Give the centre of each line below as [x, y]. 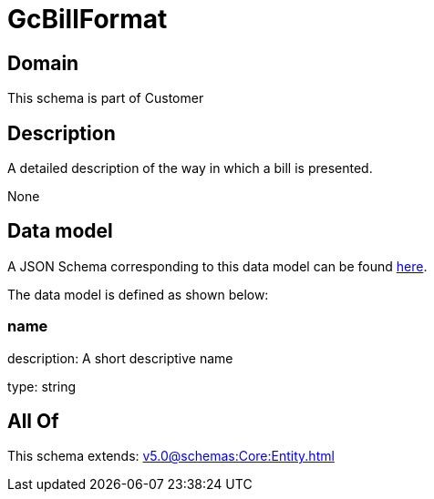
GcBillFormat [88, 19]
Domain [43, 63]
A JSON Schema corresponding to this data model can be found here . [217, 266]
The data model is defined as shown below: [138, 294]
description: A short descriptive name [120, 358]
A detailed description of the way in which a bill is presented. [190, 168]
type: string [42, 386]
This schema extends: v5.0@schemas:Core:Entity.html [171, 456]
